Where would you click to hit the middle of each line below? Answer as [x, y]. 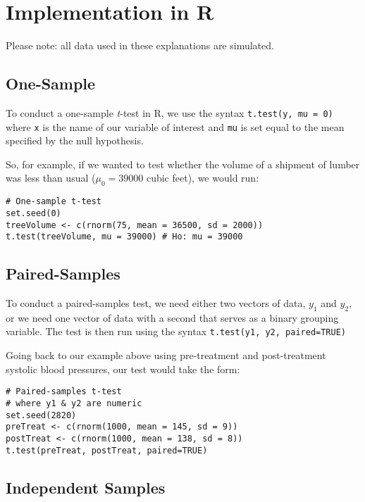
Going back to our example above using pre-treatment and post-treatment [166, 355]
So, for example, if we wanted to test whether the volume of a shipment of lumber [183, 164]
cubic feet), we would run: [203, 178]
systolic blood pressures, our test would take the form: [123, 369]
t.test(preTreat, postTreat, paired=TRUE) [107, 450]
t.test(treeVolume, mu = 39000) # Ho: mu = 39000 [124, 237]
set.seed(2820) [41, 415]
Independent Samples [86, 487]
